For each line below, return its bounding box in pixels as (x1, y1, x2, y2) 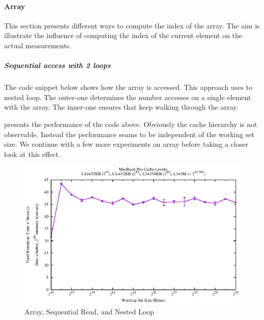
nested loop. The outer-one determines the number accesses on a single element (4, 91, 251, 102)
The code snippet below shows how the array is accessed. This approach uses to (4, 82, 253, 92)
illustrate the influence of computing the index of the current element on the (4, 30, 243, 41)
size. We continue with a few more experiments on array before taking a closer (4, 139, 248, 149)
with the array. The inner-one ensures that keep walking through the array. (4, 102, 239, 112)
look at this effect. (4, 148, 61, 159)
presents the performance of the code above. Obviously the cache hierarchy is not (4, 118, 257, 129)
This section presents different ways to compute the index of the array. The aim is (4, 20, 260, 30)
